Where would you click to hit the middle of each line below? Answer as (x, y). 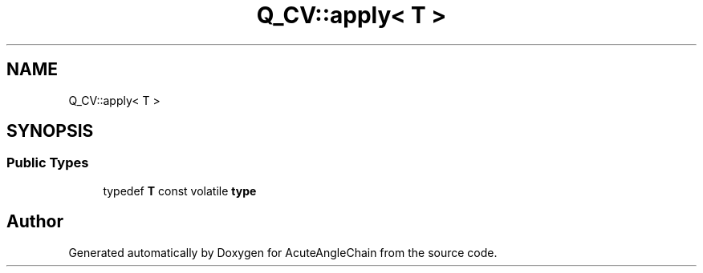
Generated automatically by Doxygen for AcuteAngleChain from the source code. (283, 252)
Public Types (48, 163)
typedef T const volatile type (180, 191)
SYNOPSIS (50, 131)
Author (35, 222)
